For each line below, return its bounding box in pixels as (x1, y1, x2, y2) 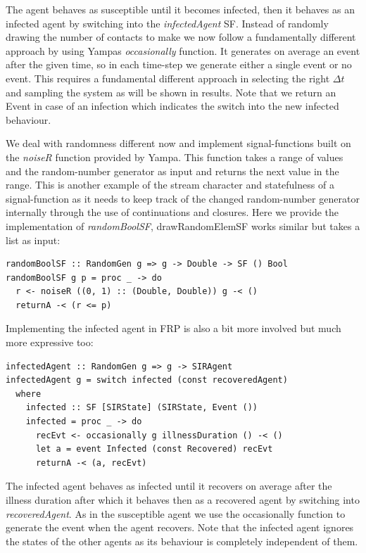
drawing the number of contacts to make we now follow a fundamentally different (6, 30, 356, 44)
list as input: (6, 232, 61, 247)
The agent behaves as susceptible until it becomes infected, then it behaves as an (6, 2, 355, 16)
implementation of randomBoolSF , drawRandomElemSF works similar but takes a (6, 218, 360, 233)
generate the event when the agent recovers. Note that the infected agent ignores (6, 520, 354, 535)
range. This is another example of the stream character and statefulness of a (6, 177, 334, 192)
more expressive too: (6, 335, 94, 350)
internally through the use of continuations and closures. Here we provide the (6, 205, 339, 220)
